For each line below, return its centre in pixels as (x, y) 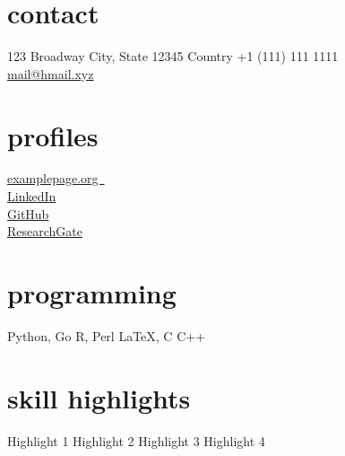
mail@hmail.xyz (51, 73)
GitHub (28, 213)
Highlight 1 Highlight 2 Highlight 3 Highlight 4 (136, 440)
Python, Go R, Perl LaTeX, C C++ (107, 335)
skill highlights (99, 397)
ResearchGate (45, 231)
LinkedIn (32, 196)
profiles (53, 135)
